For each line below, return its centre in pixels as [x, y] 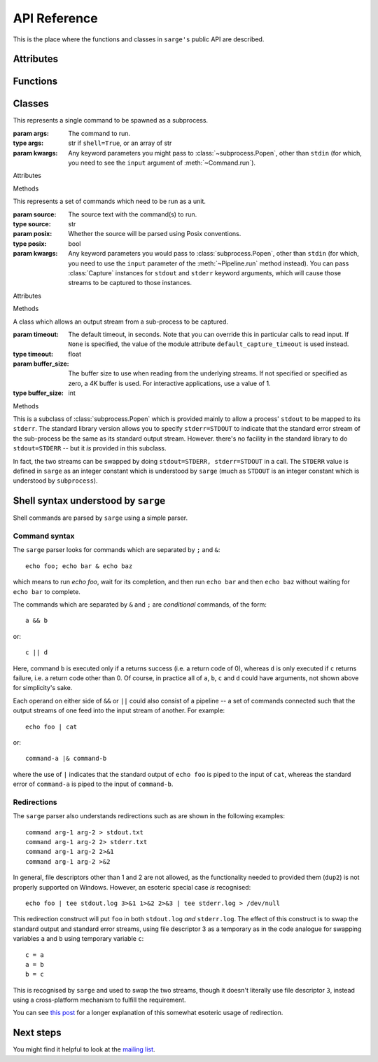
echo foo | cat [51, 726]
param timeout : [36, 334]
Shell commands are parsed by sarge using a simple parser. [100, 518]
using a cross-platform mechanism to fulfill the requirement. [99, 1000]
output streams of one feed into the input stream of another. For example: [119, 710]
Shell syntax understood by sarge [89, 501]
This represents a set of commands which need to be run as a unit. [110, 201]
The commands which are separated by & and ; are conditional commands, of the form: [140, 604]
